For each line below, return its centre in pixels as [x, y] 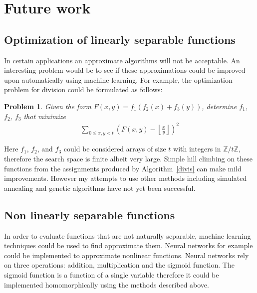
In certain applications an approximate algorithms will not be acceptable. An [122, 60]
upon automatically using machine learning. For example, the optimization [118, 79]
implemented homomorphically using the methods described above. [107, 284]
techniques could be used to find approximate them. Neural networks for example [128, 245]
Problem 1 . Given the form [48, 106]
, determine [219, 106]
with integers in [197, 149]
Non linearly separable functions [90, 215]
